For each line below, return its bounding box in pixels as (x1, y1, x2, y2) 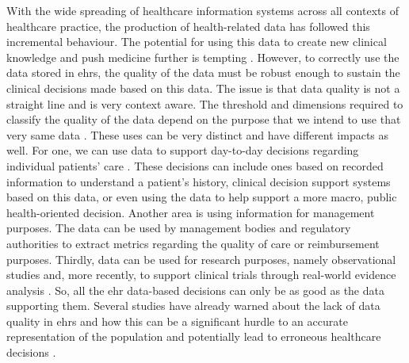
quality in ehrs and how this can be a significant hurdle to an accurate (6, 312, 348, 329)
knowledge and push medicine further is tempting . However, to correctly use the (6, 48, 399, 65)
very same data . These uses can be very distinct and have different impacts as (6, 126, 389, 143)
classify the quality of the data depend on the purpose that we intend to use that (6, 111, 401, 128)
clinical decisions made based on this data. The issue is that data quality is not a (6, 79, 400, 96)
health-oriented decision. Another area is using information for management (6, 204, 375, 220)
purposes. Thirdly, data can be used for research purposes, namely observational (6, 250, 396, 267)
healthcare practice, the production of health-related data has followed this (6, 17, 370, 34)
